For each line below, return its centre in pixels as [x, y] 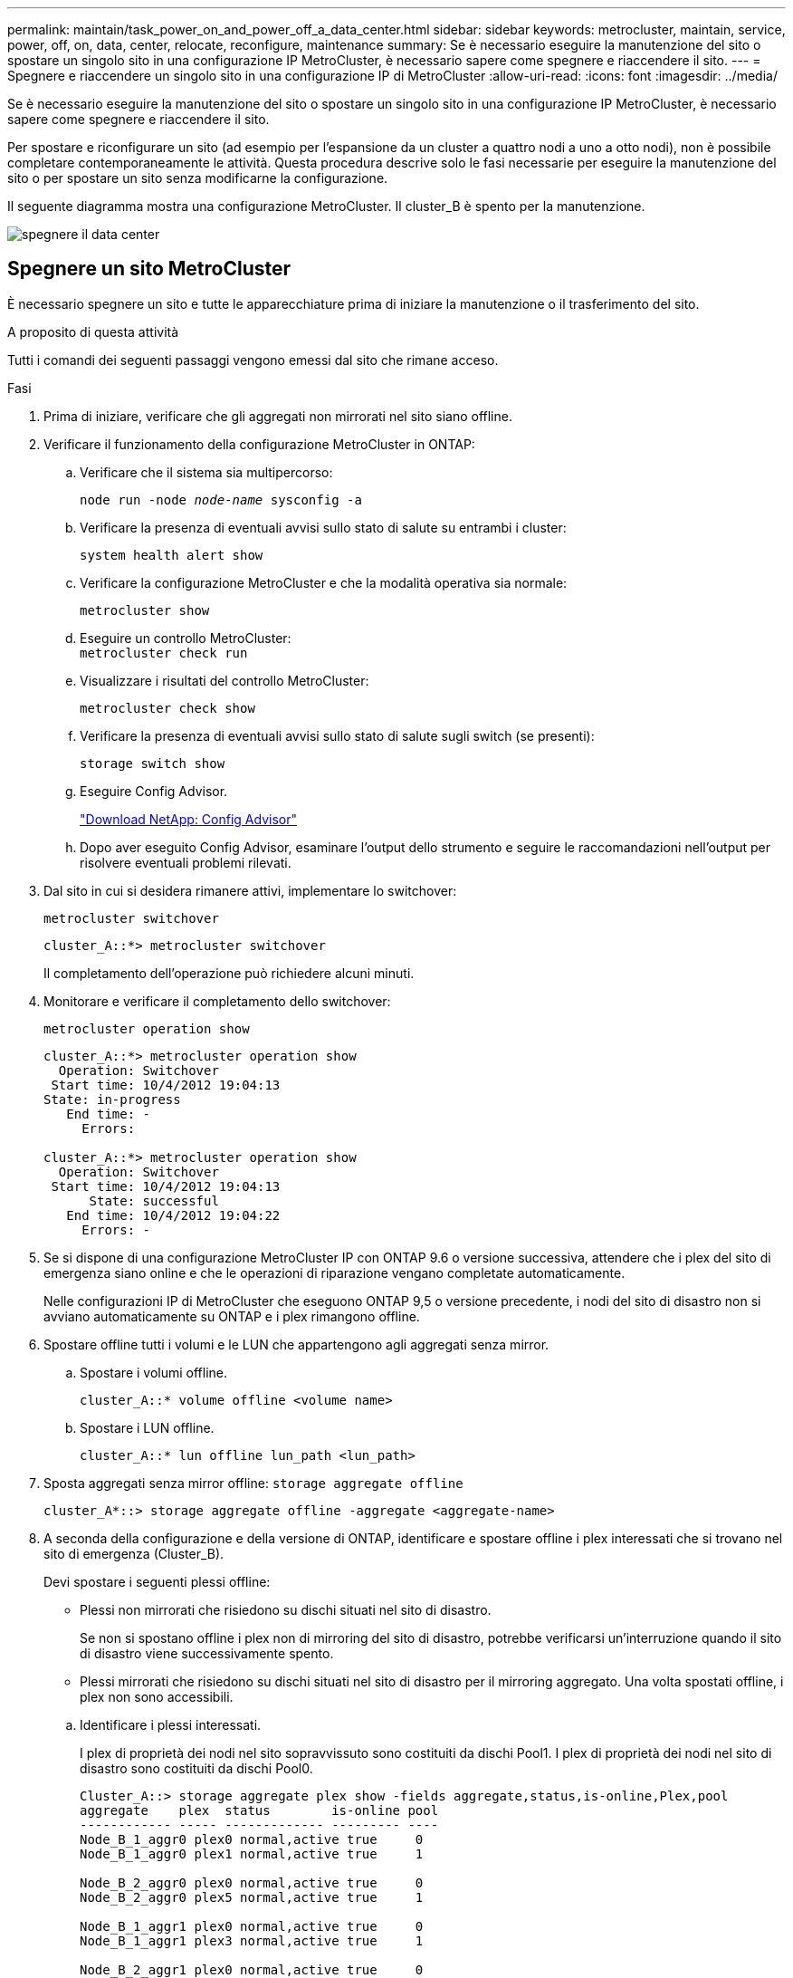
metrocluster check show [167, 708]
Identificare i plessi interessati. [171, 1724]
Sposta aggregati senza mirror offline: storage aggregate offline [253, 1483]
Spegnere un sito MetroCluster [149, 269]
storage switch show [153, 763]
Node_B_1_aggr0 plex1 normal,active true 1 [252, 1853]
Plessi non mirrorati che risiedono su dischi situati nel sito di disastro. [286, 1609]
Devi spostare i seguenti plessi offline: [157, 1581]
